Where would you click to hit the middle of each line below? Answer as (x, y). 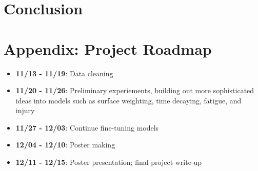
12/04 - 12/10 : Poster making (65, 145)
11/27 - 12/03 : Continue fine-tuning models (87, 127)
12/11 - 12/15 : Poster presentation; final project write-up (109, 162)
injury (25, 110)
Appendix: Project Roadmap (108, 48)
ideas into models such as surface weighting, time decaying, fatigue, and (128, 100)
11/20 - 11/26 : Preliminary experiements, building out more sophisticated (135, 90)
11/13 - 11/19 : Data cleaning (64, 73)
